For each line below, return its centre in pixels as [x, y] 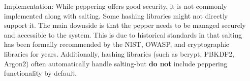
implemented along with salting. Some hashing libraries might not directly [116, 15]
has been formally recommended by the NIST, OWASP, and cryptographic [117, 44]
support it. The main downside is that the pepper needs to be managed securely [125, 25]
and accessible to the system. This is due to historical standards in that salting [123, 34]
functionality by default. [40, 73]
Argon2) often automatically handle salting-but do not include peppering [116, 63]
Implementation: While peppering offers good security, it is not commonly [116, 6]
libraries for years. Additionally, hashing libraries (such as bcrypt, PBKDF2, [119, 53]
